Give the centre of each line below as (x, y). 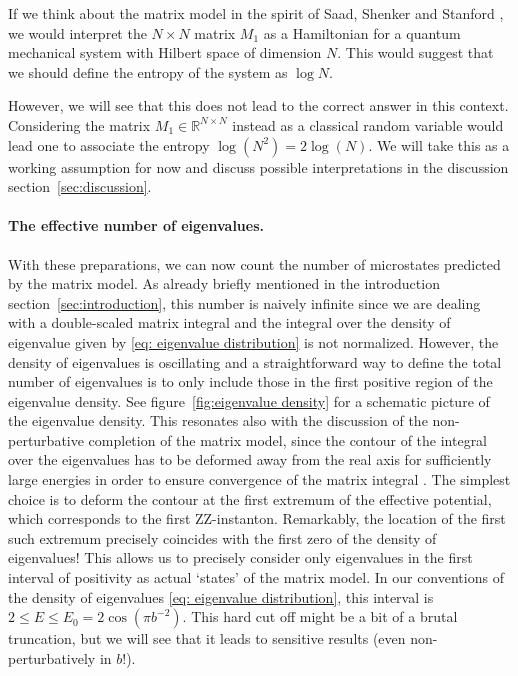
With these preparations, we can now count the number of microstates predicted (254, 263)
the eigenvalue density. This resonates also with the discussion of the (218, 420)
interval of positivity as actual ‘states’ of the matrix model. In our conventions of (256, 577)
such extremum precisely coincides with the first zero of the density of (222, 537)
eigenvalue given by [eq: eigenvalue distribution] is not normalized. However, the (253, 341)
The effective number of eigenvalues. (136, 225)
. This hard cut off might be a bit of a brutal (320, 616)
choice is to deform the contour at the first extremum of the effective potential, (250, 498)
